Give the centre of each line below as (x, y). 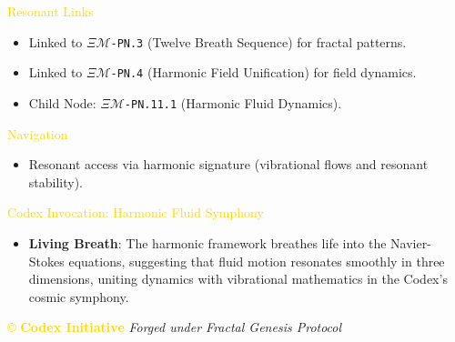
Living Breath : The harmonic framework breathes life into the (207, 242)
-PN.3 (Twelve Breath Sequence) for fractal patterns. (258, 41)
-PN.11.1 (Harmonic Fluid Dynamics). (233, 102)
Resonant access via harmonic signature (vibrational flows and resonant (228, 164)
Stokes (46, 261)
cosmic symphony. (79, 296)
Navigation (38, 133)
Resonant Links (51, 11)
